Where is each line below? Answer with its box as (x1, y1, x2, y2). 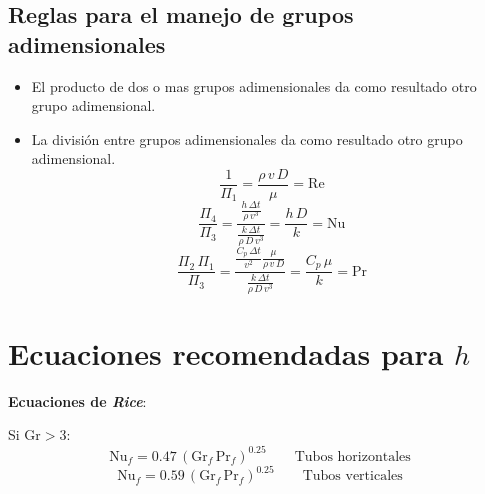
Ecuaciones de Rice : (8, 390, 147, 411)
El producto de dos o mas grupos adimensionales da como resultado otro (31, 75, 477, 96)
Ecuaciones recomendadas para (8, 332, 444, 373)
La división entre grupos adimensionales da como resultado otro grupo (31, 128, 463, 149)
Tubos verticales (302, 469, 403, 484)
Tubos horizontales (294, 449, 411, 464)
